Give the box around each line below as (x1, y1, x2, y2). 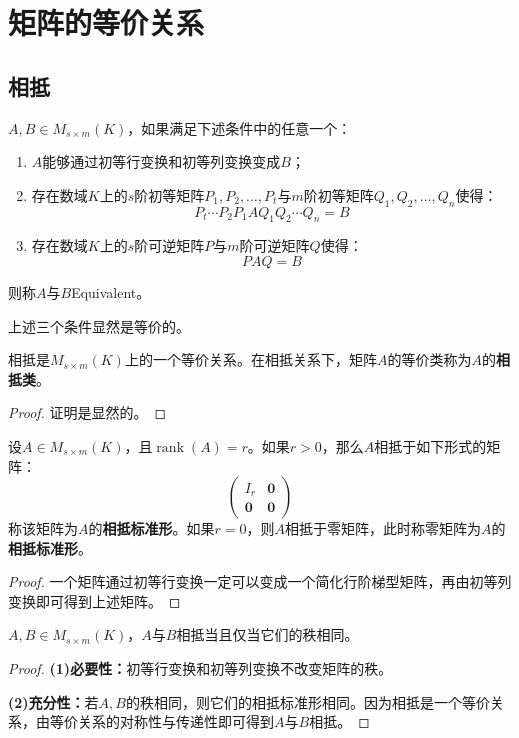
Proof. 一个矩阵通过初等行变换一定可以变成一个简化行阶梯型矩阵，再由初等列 (8, 571, 512, 592)
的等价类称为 (387, 349, 472, 370)
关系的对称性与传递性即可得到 (77, 711, 274, 732)
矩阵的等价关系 (8, 2, 205, 43)
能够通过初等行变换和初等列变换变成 (42, 151, 281, 172)
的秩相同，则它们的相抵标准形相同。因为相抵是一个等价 (125, 691, 490, 712)
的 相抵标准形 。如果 (88, 518, 215, 539)
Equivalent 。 (71, 281, 151, 302)
